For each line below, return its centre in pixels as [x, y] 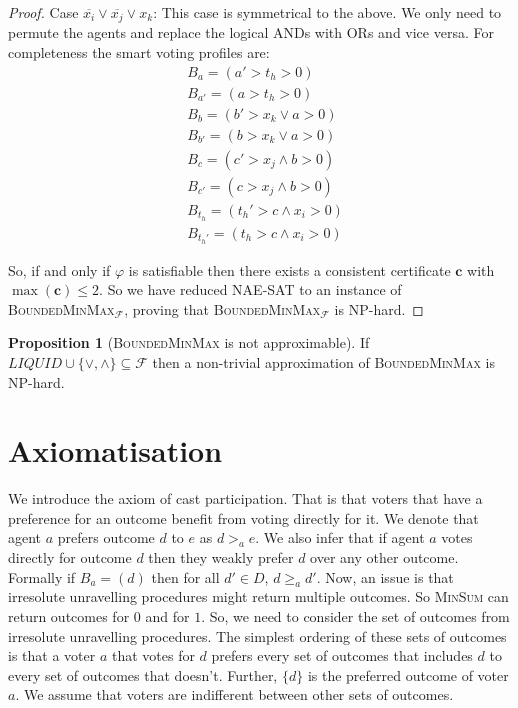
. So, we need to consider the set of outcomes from [355, 616]
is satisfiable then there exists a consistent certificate [289, 269]
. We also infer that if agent [340, 537]
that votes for [153, 655]
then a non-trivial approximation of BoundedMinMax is [324, 361]
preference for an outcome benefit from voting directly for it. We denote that [243, 517]
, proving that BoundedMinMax [222, 308]
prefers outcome [106, 537]
